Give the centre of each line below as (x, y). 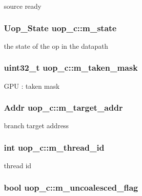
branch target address (36, 126)
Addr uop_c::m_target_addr (63, 108)
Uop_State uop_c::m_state (60, 28)
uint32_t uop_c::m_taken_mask (71, 68)
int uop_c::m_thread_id (54, 147)
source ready (23, 6)
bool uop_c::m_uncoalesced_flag (71, 187)
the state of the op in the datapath (56, 46)
